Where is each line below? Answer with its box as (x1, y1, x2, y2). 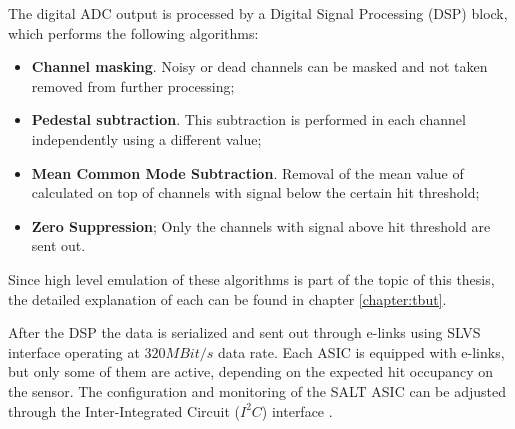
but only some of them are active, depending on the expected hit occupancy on (8, 361, 494, 382)
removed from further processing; (31, 75, 235, 96)
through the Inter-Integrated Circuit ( (8, 400, 240, 421)
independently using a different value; (31, 128, 262, 149)
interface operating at (8, 341, 140, 362)
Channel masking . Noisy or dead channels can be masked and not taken (31, 56, 488, 77)
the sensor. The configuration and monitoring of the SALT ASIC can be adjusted (8, 380, 506, 401)
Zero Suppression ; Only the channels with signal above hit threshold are (31, 215, 491, 236)
